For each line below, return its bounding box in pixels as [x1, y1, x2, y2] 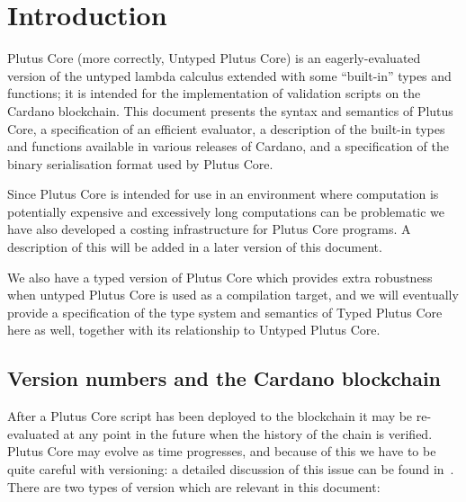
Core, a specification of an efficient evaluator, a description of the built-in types [7, 119, 445, 138]
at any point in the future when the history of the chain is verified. [63, 424, 433, 443]
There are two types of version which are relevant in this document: [7, 477, 381, 496]
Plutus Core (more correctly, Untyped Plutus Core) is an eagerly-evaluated [7, 49, 421, 67]
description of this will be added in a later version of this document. [7, 238, 382, 256]
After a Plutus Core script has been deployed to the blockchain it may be [7, 407, 413, 426]
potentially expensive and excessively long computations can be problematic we [7, 202, 445, 220]
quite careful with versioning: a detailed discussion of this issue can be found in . [7, 460, 454, 479]
